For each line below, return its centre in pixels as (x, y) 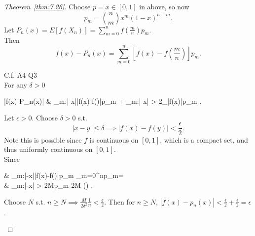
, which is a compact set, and (204, 139)
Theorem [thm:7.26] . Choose (47, 6)
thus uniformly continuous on (48, 149)
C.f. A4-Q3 (20, 75)
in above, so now (164, 6)
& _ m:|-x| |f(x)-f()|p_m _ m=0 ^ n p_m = (64, 175)
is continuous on (114, 139)
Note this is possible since (43, 139)
